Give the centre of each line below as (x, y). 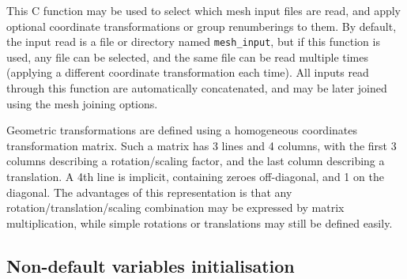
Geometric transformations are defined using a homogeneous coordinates (182, 130)
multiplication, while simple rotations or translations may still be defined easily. (200, 222)
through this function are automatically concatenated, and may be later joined (197, 88)
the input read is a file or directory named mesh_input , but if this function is (193, 41)
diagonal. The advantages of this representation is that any (149, 192)
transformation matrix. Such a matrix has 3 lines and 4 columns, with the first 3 (202, 145)
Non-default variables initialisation (151, 265)
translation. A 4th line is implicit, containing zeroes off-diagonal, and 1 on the (195, 176)
